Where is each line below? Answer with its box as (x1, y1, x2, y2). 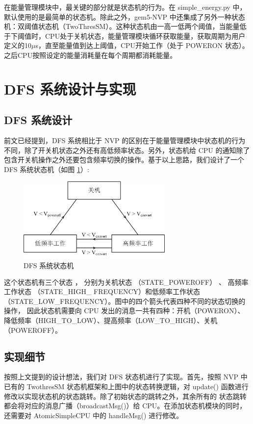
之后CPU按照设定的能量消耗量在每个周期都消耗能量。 (4, 50, 177, 60)
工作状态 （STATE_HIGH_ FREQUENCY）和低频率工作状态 (4, 286, 201, 297)
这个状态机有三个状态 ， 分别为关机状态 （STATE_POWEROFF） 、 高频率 (4, 276, 249, 287)
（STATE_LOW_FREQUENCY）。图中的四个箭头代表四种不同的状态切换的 (4, 296, 246, 306)
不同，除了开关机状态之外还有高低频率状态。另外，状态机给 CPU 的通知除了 (4, 145, 250, 155)
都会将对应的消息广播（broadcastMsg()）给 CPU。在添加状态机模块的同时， (4, 400, 247, 411)
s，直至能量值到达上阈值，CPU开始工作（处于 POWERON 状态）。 (35, 40, 249, 50)
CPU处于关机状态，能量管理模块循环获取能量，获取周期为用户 (45, 30, 246, 41)
